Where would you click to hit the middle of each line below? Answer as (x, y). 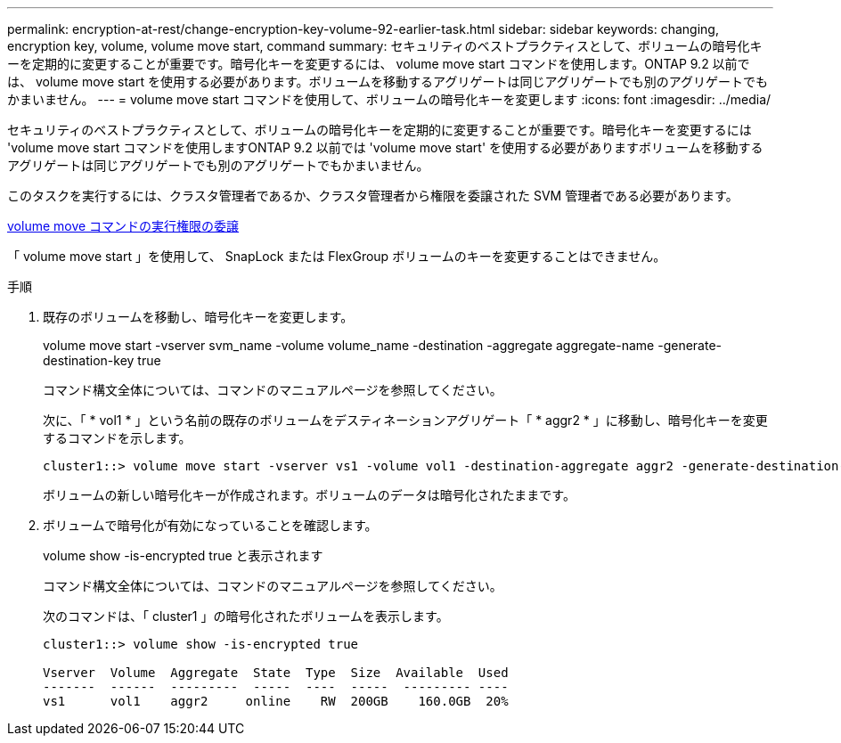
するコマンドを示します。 (117, 438)
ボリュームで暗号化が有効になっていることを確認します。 (210, 525)
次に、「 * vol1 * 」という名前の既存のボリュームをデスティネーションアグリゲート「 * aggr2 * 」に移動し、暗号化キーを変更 (405, 420)
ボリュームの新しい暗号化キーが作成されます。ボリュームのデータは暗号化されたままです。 (309, 495)
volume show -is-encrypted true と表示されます (183, 555)
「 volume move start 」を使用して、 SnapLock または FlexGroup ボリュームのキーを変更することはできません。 (337, 256)
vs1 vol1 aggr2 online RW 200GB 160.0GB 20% (276, 701)
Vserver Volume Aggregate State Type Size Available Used (276, 673)
